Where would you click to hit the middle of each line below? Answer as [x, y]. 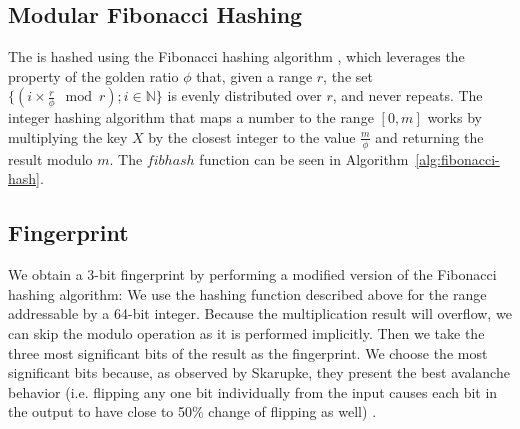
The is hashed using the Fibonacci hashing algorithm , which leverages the [236, 56]
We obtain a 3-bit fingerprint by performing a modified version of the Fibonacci [252, 274]
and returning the [429, 136]
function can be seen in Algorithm [304, 158]
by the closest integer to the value [252, 136]
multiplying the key [68, 136]
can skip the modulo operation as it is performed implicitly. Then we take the [246, 332]
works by [454, 117]
